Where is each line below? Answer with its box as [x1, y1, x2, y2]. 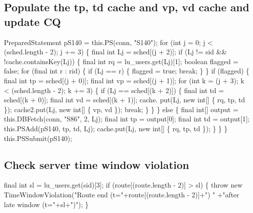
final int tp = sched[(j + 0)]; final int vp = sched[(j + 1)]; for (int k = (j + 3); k [4, 75, 244, 85]
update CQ [4, 14, 61, 29]
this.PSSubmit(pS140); [4, 133, 72, 143]
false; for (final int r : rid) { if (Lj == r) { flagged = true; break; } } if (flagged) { [4, 66, 250, 76]
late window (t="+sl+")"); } [4, 199, 89, 209]
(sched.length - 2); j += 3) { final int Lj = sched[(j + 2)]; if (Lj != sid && [4, 47, 227, 57]
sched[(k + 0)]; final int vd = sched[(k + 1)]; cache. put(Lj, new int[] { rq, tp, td [4, 95, 245, 105]
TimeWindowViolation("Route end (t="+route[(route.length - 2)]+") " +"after [4, 189, 239, 199]
